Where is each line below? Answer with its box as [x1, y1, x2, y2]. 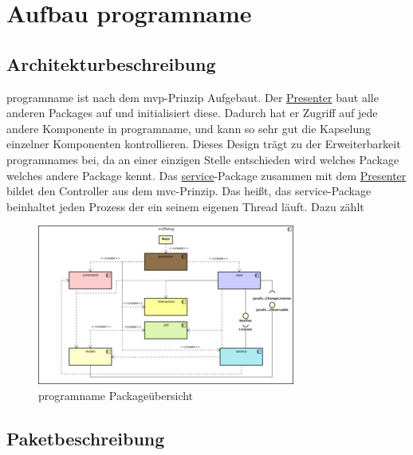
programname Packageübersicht [38, 386, 194, 403]
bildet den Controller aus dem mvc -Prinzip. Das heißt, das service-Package [6, 182, 372, 199]
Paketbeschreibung [6, 426, 165, 450]
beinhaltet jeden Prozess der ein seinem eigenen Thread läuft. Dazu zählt [6, 198, 364, 214]
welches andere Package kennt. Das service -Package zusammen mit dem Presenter [6, 167, 407, 183]
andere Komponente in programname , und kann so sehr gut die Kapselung [6, 120, 371, 136]
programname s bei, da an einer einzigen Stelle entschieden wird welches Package [6, 151, 399, 167]
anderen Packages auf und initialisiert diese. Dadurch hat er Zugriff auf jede [6, 104, 378, 121]
